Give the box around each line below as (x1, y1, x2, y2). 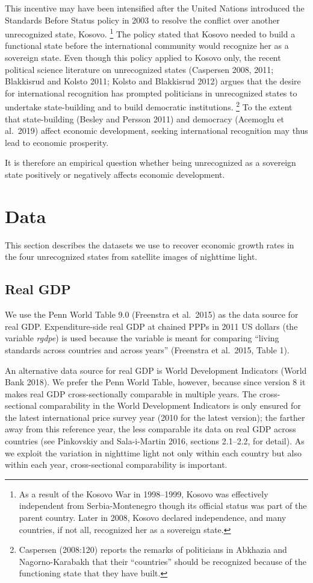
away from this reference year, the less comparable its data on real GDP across (5, 423, 296, 435)
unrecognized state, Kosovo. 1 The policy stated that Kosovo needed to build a (5, 26, 296, 40)
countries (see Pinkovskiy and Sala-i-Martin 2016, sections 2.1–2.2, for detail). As (5, 435, 305, 447)
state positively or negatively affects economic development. (5, 168, 225, 181)
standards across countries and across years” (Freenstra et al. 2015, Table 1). (5, 343, 290, 356)
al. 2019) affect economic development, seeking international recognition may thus (5, 124, 308, 137)
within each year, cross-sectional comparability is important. (5, 458, 228, 471)
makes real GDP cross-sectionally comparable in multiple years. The (5, 387, 257, 400)
